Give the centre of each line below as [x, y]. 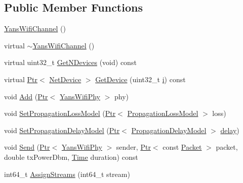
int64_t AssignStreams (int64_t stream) [67, 174]
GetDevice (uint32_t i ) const [140, 79]
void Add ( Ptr [26, 96]
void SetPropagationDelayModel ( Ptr [62, 130]
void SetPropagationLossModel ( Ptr [60, 113]
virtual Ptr [21, 79]
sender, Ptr [133, 147]
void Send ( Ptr [27, 147]
